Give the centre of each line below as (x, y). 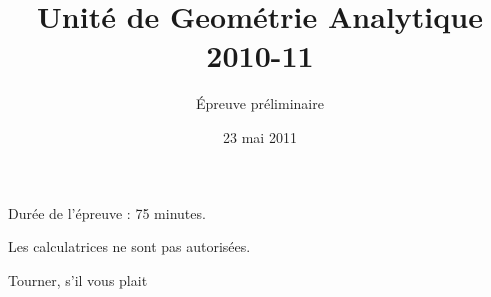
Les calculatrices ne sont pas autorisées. (129, 246)
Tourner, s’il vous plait (78, 279)
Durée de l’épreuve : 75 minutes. (107, 212)
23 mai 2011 (260, 136)
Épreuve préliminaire (260, 103)
